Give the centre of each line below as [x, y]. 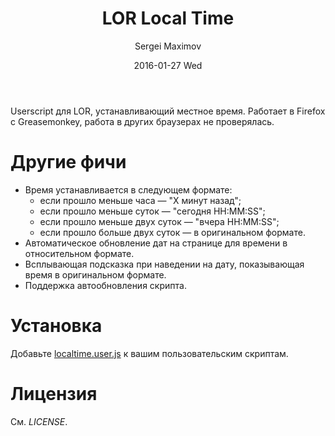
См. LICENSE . [39, 421]
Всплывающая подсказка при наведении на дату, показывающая [164, 264]
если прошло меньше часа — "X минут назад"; [140, 200]
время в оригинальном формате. [95, 274]
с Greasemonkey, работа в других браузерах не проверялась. [142, 121]
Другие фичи [68, 162]
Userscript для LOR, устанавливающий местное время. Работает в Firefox [168, 111]
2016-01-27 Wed [168, 65]
